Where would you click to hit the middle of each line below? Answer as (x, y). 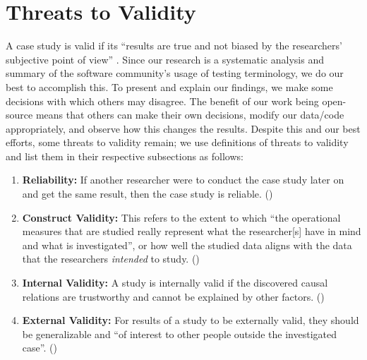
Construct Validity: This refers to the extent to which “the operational (181, 217)
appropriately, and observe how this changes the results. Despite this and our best (183, 128)
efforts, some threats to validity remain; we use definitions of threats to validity (177, 142)
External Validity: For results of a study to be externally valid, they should (191, 320)
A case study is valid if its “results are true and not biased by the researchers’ (174, 46)
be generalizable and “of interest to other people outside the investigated (180, 334)
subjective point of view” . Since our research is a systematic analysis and (165, 59)
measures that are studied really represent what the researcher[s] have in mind (192, 231)
